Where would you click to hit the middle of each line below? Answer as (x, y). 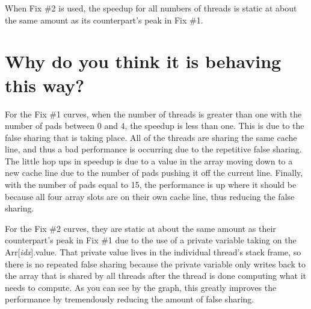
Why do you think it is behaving (143, 61)
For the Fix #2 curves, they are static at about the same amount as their (140, 228)
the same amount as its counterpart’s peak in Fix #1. (104, 20)
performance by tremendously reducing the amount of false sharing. (130, 299)
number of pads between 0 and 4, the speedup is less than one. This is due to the (155, 126)
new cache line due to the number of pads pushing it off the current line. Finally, (154, 173)
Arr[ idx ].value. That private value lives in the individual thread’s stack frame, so (153, 252)
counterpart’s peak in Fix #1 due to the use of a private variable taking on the (151, 240)
